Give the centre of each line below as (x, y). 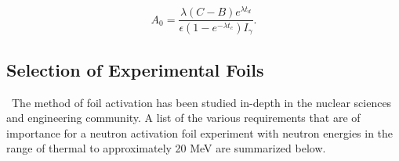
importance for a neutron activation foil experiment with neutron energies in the (200, 132)
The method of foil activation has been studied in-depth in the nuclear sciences (201, 102)
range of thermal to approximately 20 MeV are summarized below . (166, 148)
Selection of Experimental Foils (135, 69)
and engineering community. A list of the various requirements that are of (183, 118)
